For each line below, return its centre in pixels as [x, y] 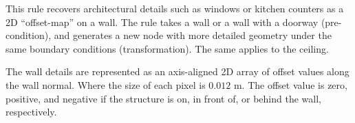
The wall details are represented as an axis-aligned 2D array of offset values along [177, 71]
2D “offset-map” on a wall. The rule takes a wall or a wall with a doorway [162, 22]
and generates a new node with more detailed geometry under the [193, 35]
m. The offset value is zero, [290, 84]
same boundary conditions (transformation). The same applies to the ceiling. [167, 48]
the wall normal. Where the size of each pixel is [106, 84]
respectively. [31, 112]
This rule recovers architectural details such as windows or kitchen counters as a [175, 8]
